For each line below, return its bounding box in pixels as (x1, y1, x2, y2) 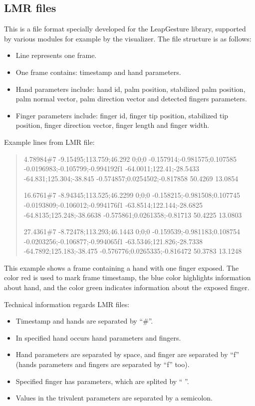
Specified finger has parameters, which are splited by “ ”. (15, 376, 189, 386)
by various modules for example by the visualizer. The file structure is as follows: (4, 33, 252, 43)
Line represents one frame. (15, 50, 97, 60)
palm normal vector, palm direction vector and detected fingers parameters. (15, 93, 247, 104)
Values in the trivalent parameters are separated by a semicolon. (15, 393, 213, 403)
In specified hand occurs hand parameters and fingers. (15, 332, 181, 343)
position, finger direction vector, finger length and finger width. (15, 120, 210, 130)
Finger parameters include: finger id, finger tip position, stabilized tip (15, 110, 229, 120)
